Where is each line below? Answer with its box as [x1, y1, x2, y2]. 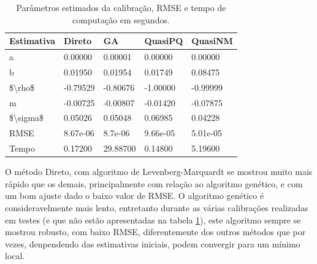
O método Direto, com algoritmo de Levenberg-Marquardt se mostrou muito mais [5, 165, 313, 178]
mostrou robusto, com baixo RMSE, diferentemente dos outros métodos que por [5, 225, 306, 238]
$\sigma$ [9, 111, 44, 124]
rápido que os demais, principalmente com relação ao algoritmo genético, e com [5, 177, 303, 190]
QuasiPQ [144, 34, 183, 47]
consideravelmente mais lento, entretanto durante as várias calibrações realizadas [5, 201, 308, 214]
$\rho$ [9, 80, 35, 93]
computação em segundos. [72, 13, 170, 26]
